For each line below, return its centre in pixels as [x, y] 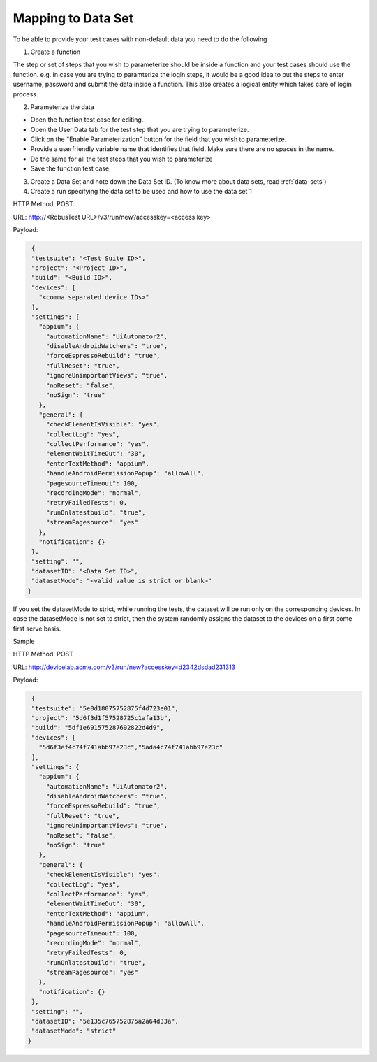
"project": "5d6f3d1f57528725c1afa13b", [102, 718]
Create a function [56, 52]
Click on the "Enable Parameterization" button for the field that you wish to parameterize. [158, 139]
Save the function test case [70, 168]
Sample [24, 641]
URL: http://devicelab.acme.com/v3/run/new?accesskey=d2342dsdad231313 [124, 667]
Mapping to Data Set [73, 18]
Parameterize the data [62, 107]
